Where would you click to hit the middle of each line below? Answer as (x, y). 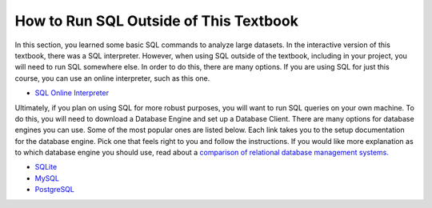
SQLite (46, 167)
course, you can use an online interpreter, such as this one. (112, 78)
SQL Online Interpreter (72, 93)
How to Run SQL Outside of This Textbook (157, 21)
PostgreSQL (55, 190)
